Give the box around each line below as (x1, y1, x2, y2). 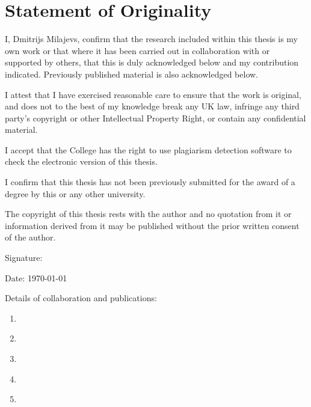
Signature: (5, 251, 43, 264)
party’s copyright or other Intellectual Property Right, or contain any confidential (5, 111, 306, 124)
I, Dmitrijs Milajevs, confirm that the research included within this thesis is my (5, 32, 298, 45)
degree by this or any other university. (5, 187, 146, 200)
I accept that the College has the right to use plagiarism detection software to (5, 143, 292, 156)
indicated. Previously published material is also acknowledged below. (5, 67, 258, 80)
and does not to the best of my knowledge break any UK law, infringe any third (5, 100, 300, 112)
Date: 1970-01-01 (5, 271, 67, 284)
